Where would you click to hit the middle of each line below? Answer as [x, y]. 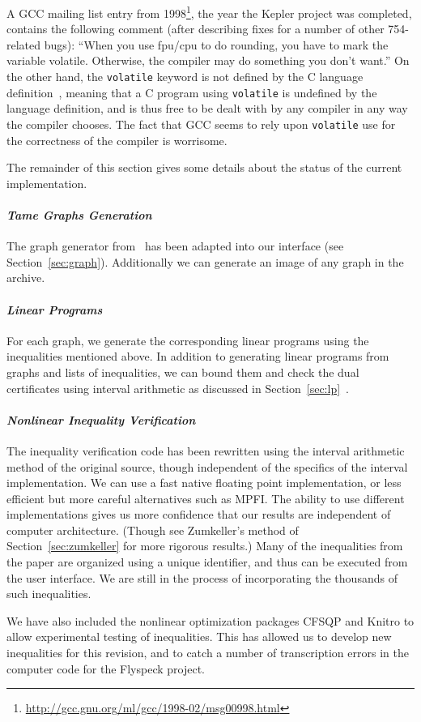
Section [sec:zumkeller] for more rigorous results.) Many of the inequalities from [205, 546]
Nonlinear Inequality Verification [101, 419]
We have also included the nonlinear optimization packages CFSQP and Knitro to [210, 620]
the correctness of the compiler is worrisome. [117, 140]
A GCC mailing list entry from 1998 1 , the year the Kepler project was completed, [209, 12]
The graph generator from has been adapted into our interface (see [175, 246]
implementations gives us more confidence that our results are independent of [199, 514]
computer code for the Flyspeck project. [106, 668]
